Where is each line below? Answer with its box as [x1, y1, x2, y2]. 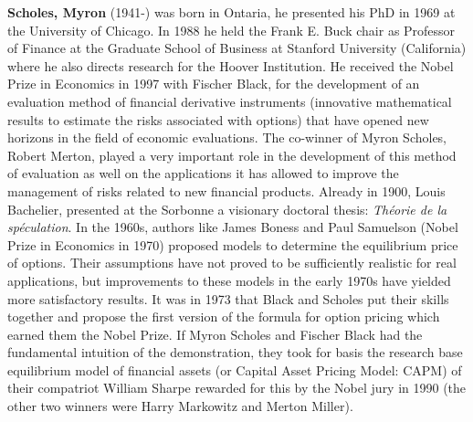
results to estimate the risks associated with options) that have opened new [7, 110, 429, 129]
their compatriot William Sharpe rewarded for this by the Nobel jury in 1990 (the [7, 378, 467, 397]
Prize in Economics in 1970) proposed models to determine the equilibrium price [7, 235, 458, 254]
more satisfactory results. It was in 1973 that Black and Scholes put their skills [7, 289, 449, 308]
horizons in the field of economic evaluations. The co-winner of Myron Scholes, [7, 128, 447, 147]
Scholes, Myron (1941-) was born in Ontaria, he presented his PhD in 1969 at [7, 3, 456, 21]
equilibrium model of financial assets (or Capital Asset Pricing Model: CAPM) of [7, 360, 462, 379]
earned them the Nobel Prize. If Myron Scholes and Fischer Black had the [7, 324, 423, 343]
